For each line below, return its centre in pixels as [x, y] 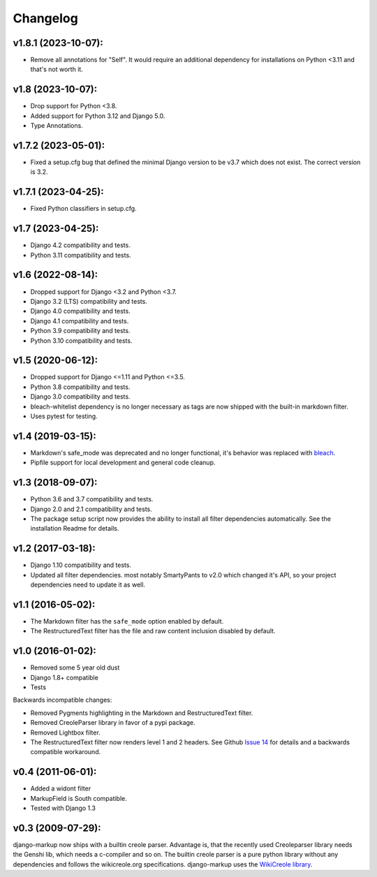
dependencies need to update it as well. [88, 585]
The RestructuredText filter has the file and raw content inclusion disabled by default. [153, 631]
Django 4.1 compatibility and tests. [80, 320]
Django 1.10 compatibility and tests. [81, 565]
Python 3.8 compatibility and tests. [80, 387]
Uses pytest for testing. [64, 416]
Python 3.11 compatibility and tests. [81, 255]
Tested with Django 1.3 [63, 808]
